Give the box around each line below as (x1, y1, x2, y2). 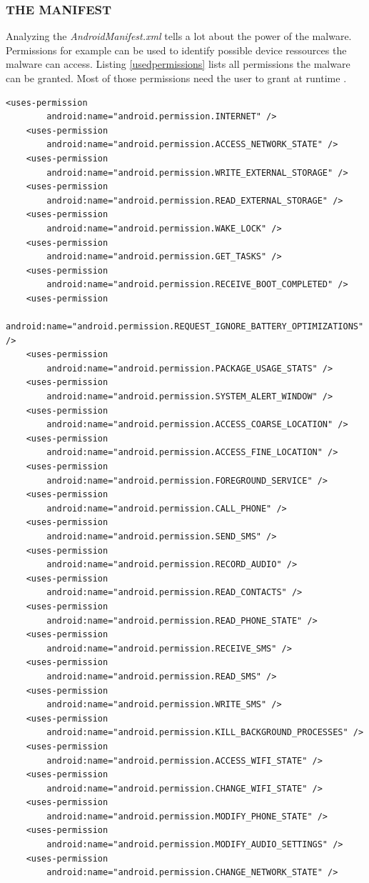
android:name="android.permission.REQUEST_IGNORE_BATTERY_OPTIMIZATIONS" (6, 321, 364, 332)
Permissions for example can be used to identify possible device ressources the (6, 42, 347, 57)
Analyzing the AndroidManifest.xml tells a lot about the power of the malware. (6, 29, 352, 44)
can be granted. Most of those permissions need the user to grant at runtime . (6, 71, 347, 85)
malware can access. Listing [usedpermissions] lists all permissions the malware (6, 56, 350, 71)
